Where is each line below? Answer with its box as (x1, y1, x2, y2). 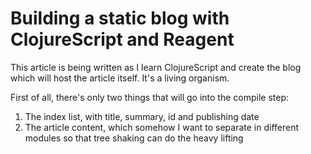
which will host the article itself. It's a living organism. (10, 72, 230, 84)
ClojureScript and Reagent (10, 28, 235, 51)
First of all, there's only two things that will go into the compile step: (10, 91, 290, 103)
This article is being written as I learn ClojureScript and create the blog (10, 61, 302, 73)
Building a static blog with (10, 7, 230, 30)
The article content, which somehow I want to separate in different (24, 121, 300, 133)
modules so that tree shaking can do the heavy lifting (24, 132, 244, 144)
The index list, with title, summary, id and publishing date (24, 110, 260, 122)
